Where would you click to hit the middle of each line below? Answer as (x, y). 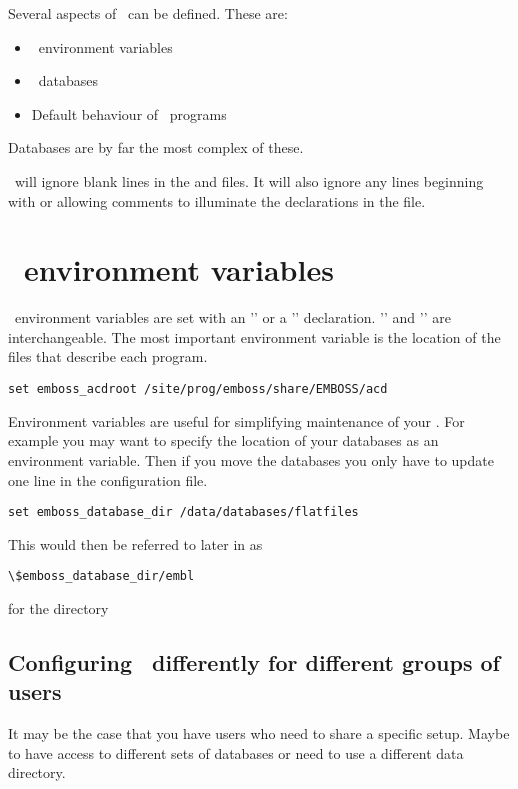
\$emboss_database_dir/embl (101, 576)
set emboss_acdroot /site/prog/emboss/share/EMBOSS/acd (198, 389)
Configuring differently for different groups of (254, 661)
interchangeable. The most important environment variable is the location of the (254, 336)
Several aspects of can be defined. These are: (148, 13)
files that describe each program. (108, 356)
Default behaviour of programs (129, 113)
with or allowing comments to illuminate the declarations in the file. (217, 200)
